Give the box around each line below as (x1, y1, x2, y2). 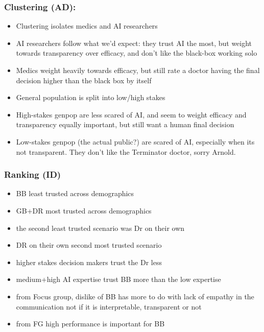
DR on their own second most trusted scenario (16, 240, 162, 250)
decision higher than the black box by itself (16, 75, 152, 85)
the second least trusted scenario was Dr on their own (16, 222, 185, 233)
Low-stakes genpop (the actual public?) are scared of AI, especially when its (16, 136, 255, 147)
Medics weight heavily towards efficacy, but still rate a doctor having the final (16, 65, 260, 75)
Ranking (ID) (4, 168, 61, 181)
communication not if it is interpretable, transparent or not (16, 301, 202, 312)
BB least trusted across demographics (16, 188, 134, 199)
